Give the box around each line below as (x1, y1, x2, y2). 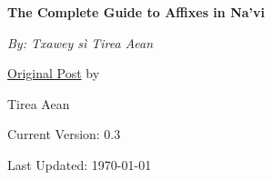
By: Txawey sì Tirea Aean (7, 33, 154, 52)
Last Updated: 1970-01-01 (7, 155, 152, 174)
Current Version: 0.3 (7, 125, 121, 144)
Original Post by (7, 64, 100, 83)
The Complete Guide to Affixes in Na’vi (7, 3, 265, 21)
